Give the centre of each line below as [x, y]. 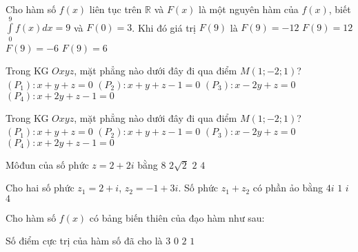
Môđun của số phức [47, 164]
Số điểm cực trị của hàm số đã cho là [84, 241]
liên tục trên [116, 9]
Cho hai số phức [40, 188]
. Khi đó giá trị [164, 27]
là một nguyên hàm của [249, 9]
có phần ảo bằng [288, 188]
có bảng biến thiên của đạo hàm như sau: [177, 217]
